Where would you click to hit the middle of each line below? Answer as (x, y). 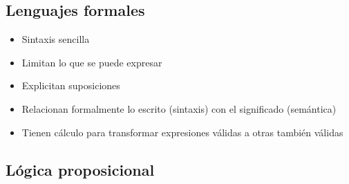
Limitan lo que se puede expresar (92, 62)
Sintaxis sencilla (56, 39)
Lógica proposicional (80, 169)
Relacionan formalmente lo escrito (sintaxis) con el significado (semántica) (179, 108)
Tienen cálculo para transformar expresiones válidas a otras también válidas (182, 132)
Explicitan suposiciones (71, 85)
